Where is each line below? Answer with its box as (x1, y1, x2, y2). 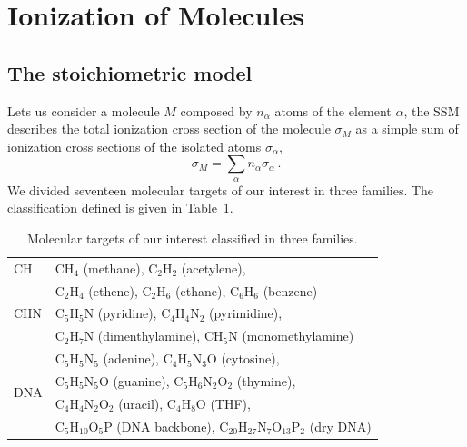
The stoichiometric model (7, 58, 253, 86)
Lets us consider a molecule (7, 101, 160, 120)
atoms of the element (274, 101, 392, 120)
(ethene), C (88, 281, 152, 300)
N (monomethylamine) (228, 326, 354, 345)
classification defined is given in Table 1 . (7, 198, 233, 217)
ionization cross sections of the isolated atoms (7, 136, 262, 155)
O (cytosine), (206, 349, 280, 368)
